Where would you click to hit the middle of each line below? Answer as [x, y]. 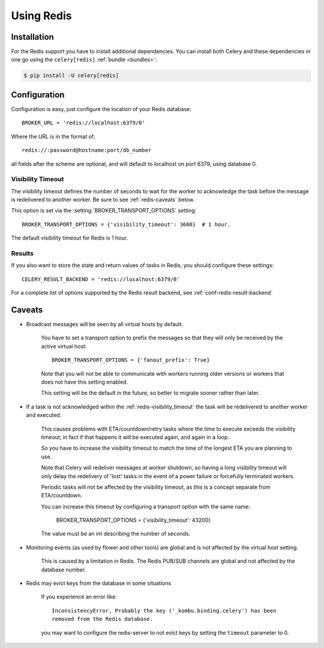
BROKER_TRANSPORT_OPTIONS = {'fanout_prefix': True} [131, 360]
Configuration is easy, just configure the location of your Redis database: [101, 109]
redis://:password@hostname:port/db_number [87, 150]
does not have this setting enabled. [85, 382]
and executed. [44, 415]
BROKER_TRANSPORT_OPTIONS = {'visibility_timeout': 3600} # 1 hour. [126, 224]
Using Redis [41, 16]
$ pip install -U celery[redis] [71, 76]
